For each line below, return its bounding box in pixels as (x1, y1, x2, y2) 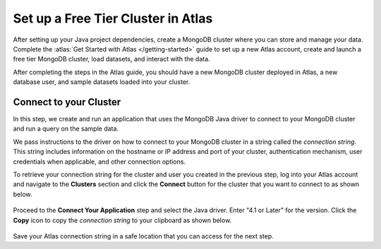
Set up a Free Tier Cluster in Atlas (13, 11, 213, 26)
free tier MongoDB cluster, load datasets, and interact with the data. (13, 55, 211, 63)
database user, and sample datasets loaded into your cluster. (13, 78, 190, 86)
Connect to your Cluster (13, 96, 121, 108)
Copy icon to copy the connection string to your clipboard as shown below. (13, 216, 232, 224)
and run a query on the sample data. (13, 124, 119, 133)
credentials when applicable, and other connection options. (13, 157, 186, 166)
